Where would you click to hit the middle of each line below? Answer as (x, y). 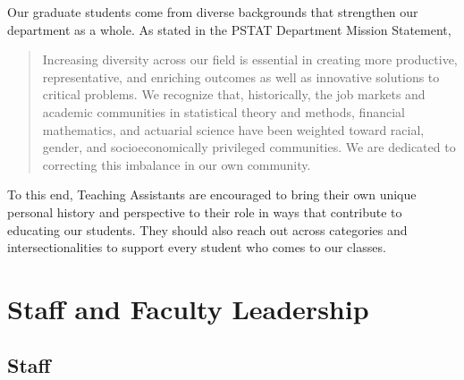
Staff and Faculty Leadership (188, 308)
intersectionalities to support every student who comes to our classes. (197, 247)
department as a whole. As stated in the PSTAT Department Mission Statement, (229, 29)
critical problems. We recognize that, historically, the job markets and (234, 94)
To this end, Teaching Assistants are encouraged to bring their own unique (212, 194)
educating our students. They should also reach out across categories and (207, 229)
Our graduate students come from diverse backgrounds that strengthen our (213, 12)
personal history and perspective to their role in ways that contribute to (205, 211)
